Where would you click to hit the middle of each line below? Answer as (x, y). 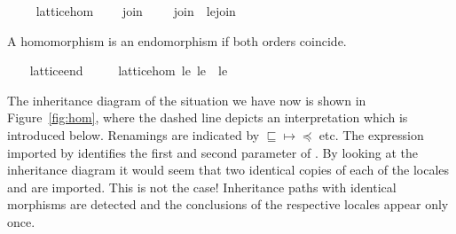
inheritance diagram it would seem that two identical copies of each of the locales (228, 170)
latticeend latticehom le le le (129, 70)
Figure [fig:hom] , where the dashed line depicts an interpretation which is (208, 117)
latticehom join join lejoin (136, 11)
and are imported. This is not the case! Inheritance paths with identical (202, 187)
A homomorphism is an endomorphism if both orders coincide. (177, 40)
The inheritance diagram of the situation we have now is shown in (187, 100)
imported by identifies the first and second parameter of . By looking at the (212, 152)
